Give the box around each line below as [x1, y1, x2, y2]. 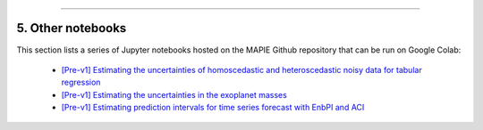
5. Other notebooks [16, 20, 127, 36]
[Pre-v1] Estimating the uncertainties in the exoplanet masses [61, 89, 288, 100]
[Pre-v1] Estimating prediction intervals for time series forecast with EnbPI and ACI [61, 102, 365, 113]
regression [61, 77, 101, 88]
